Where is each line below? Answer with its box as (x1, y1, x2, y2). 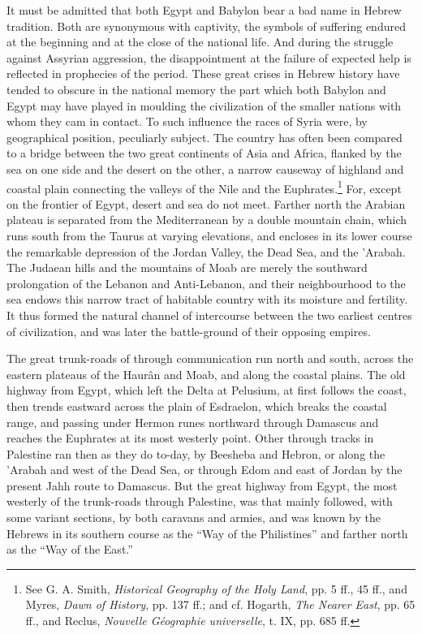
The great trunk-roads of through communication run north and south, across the (6, 350, 414, 367)
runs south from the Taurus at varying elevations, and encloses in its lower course (6, 226, 412, 244)
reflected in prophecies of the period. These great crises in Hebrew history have (6, 65, 400, 82)
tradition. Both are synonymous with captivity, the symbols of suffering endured (6, 17, 406, 34)
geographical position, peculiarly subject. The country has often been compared (6, 128, 403, 145)
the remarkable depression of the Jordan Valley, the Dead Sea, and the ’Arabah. (6, 243, 406, 260)
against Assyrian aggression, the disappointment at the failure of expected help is (6, 49, 411, 66)
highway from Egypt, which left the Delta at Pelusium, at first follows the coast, (6, 382, 407, 399)
